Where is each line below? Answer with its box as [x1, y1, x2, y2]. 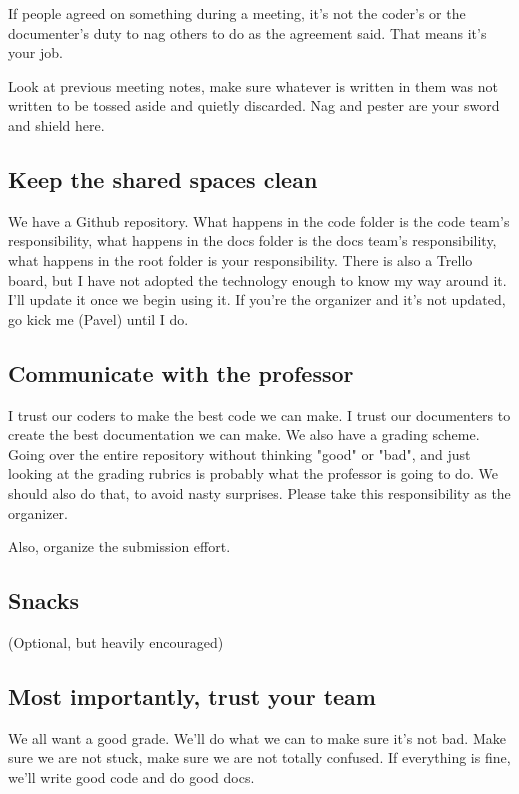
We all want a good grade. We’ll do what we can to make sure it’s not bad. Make [8, 727, 506, 748]
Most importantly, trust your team [8, 680, 376, 711]
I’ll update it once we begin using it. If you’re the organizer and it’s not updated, [8, 289, 506, 310]
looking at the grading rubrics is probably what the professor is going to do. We [8, 463, 498, 484]
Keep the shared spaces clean [8, 163, 318, 194]
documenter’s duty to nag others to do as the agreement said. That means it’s [8, 22, 487, 43]
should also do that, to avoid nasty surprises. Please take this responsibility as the [8, 482, 511, 503]
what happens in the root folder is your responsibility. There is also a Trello [8, 249, 473, 270]
